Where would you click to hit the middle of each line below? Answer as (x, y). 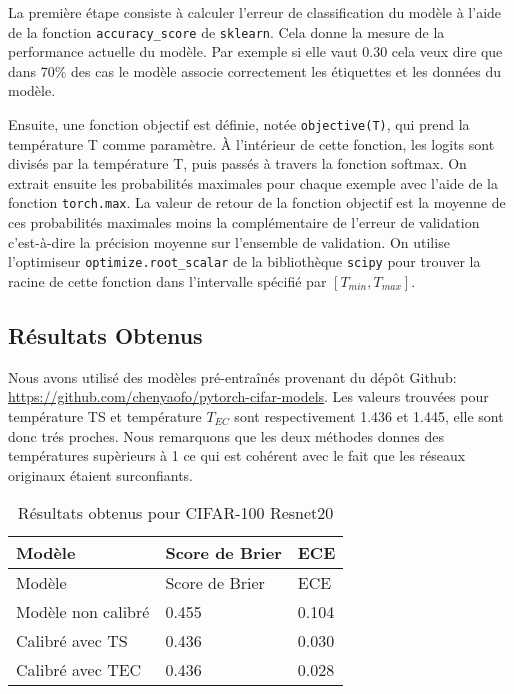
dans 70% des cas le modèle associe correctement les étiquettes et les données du (254, 70)
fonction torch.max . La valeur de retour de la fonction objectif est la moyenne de (257, 202)
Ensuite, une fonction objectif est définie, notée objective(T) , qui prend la (239, 124)
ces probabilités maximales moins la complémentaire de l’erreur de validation (244, 222)
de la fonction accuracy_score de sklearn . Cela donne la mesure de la (226, 31)
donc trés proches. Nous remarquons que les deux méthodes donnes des (226, 435)
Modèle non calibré (83, 612)
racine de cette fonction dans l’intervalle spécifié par (167, 280)
